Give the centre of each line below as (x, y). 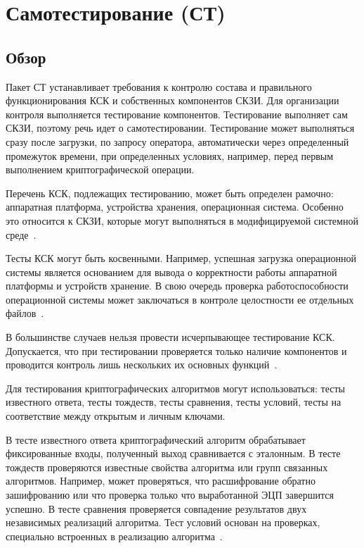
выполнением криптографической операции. (100, 169)
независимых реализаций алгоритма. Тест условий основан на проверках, (163, 522)
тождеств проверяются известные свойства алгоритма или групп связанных (167, 467)
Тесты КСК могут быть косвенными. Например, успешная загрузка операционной (181, 258)
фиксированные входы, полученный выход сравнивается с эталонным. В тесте (173, 453)
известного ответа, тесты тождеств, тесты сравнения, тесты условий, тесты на (174, 402)
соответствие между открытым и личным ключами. (116, 416)
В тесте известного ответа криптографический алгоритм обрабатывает (156, 439)
